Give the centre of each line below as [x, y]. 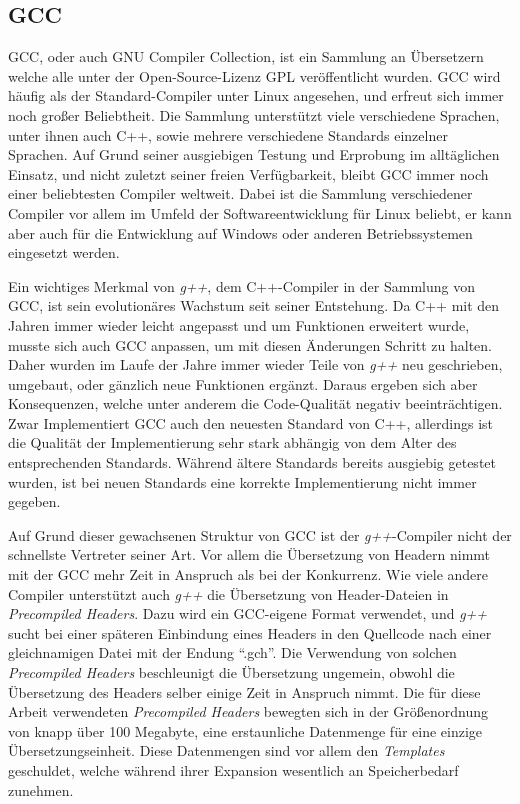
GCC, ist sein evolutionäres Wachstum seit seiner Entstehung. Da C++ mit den [254, 305]
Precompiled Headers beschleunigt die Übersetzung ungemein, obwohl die [231, 672]
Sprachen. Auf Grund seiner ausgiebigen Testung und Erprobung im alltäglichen [254, 154]
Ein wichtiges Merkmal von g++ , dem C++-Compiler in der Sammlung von [241, 285]
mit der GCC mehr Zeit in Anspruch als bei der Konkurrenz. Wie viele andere [248, 574]
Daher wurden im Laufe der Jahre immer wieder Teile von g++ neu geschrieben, [255, 364]
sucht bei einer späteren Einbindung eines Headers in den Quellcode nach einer [250, 632]
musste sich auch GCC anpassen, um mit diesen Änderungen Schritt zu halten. [250, 344]
